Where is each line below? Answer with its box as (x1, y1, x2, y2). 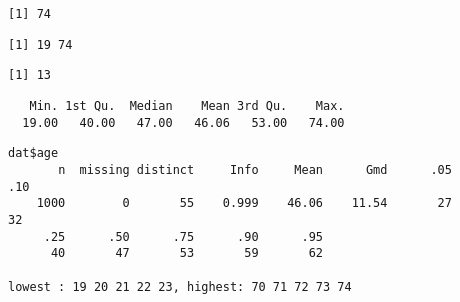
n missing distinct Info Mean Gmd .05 (58, 162, 452, 177)
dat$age (8, 146, 59, 161)
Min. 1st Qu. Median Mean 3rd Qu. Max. (29, 98, 345, 113)
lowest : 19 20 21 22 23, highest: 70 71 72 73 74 (8, 279, 352, 294)
